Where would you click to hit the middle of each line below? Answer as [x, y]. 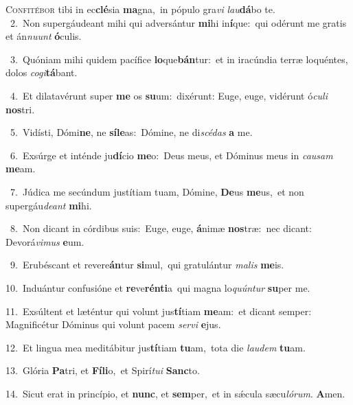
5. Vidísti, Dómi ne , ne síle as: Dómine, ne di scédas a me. [131, 132]
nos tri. [20, 109]
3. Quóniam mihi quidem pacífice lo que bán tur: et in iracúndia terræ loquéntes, [179, 59]
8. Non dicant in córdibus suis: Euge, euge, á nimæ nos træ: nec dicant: [161, 228]
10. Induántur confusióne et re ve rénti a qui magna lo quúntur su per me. [158, 287]
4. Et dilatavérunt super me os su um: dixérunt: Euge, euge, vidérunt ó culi [169, 95]
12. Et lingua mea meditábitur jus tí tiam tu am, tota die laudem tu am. [156, 347]
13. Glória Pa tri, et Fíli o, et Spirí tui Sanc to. [103, 370]
